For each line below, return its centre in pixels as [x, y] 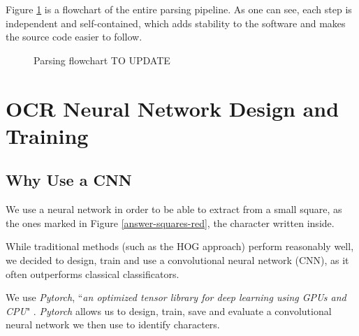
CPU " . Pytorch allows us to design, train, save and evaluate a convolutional [169, 311]
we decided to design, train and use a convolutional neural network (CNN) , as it [177, 260]
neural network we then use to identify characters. [113, 324]
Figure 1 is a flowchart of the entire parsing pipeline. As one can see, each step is [179, 9]
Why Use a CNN [69, 180]
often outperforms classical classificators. [93, 273]
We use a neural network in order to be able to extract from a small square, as [174, 209]
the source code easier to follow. [74, 37]
